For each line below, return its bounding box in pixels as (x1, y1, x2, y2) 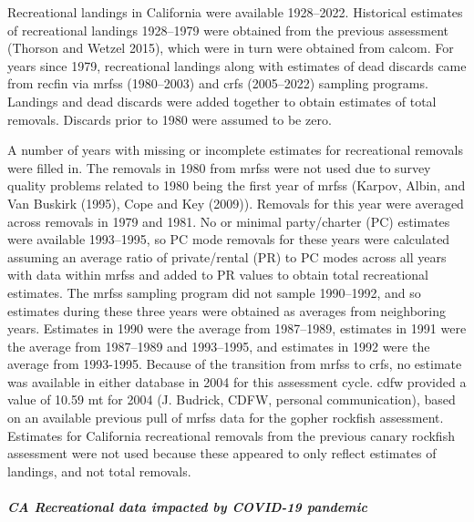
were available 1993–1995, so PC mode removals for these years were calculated (7, 230, 450, 249)
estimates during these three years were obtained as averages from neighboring (7, 301, 446, 320)
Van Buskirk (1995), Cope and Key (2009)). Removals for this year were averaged (7, 193, 464, 212)
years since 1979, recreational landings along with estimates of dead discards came (7, 56, 467, 75)
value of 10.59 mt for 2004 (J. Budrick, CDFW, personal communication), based (7, 390, 456, 409)
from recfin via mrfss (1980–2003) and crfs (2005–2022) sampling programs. (7, 74, 428, 93)
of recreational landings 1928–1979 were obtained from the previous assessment (7, 20, 449, 39)
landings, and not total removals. (7, 461, 191, 480)
